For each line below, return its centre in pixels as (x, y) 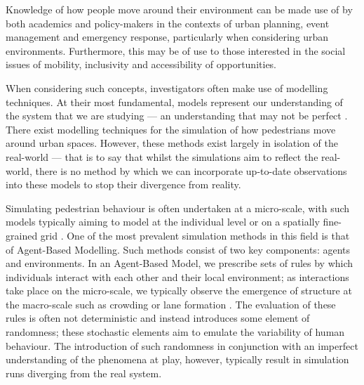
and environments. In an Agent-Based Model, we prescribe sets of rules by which (180, 263)
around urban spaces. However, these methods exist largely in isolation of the (172, 143)
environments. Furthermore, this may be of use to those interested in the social (176, 50)
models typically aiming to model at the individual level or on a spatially (163, 222)
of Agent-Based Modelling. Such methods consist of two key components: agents (178, 249)
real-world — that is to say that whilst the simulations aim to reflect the (162, 156)
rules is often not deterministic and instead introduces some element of (158, 318)
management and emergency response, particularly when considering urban (167, 37)
